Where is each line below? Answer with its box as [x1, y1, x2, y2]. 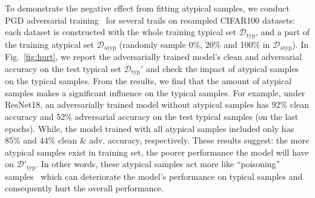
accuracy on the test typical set [5, 62, 121, 74]
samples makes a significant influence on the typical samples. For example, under [5, 86, 305, 99]
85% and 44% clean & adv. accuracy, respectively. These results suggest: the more [5, 134, 310, 147]
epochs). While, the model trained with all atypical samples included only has [5, 122, 294, 134]
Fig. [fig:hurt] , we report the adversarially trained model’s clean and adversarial [5, 50, 302, 63]
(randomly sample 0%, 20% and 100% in [119, 38, 270, 50]
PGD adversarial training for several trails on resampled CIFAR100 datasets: [5, 13, 295, 26]
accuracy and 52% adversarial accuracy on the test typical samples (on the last [5, 110, 299, 122]
